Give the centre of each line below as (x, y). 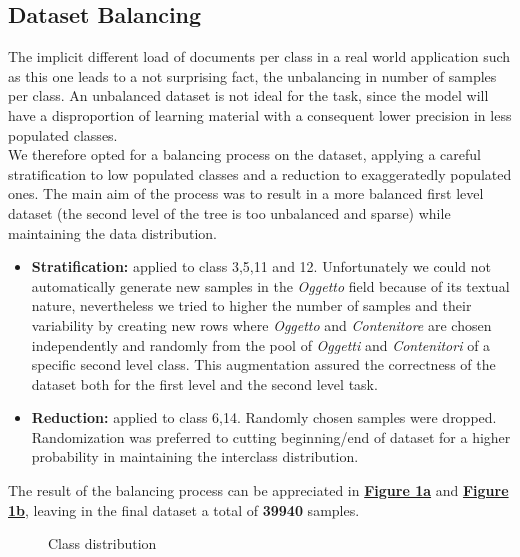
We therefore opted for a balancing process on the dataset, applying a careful (244, 154)
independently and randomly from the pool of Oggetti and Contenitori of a (261, 344)
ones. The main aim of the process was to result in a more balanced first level (246, 193)
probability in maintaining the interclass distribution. (195, 456)
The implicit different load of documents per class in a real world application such (259, 56)
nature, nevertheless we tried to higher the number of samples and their (251, 305)
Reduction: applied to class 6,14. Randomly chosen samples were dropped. (264, 417)
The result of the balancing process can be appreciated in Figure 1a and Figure (258, 490)
